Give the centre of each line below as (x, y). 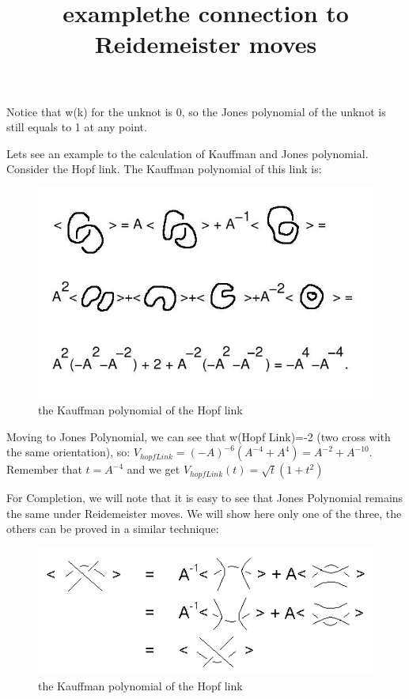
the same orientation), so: (68, 452)
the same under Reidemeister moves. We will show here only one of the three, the (204, 513)
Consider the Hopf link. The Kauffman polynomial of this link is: (164, 169)
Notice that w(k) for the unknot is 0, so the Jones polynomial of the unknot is (196, 111)
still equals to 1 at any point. (77, 127)
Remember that (44, 469)
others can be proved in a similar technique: (113, 529)
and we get (153, 469)
